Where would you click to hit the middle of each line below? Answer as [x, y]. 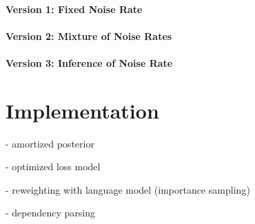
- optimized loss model [53, 166]
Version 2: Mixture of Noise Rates [89, 35]
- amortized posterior [50, 143]
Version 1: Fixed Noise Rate [74, 9]
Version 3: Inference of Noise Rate [89, 62]
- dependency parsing [51, 213]
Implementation [82, 110]
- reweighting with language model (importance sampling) [128, 189]
